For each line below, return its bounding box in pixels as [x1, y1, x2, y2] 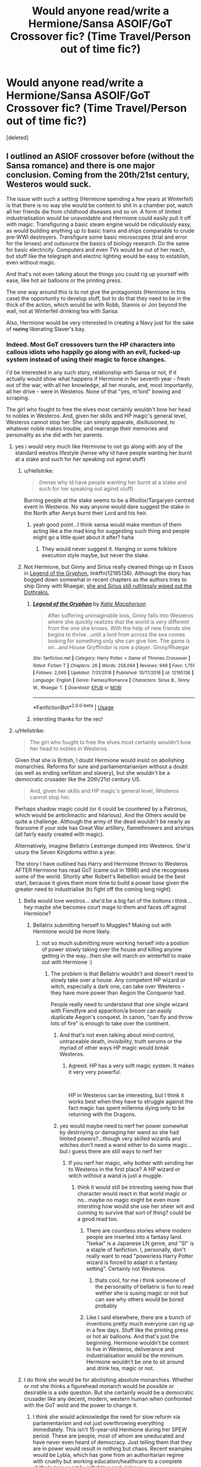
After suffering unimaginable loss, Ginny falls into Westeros [47, 612, 194, 619]
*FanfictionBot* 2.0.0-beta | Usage [32, 703, 114, 711]
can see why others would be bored [95, 1295, 184, 1302]
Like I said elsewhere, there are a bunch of [86, 1313, 191, 1320]
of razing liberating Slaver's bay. [6, 325, 86, 333]
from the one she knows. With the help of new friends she [47, 625, 191, 632]
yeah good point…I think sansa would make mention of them [32, 521, 182, 528]
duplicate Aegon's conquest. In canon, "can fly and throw [50, 1013, 193, 1021]
